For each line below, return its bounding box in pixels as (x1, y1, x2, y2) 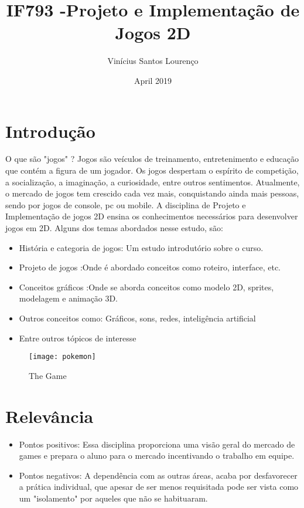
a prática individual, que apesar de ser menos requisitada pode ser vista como (19, 480, 299, 493)
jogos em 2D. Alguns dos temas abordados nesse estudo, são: (5, 222, 223, 233)
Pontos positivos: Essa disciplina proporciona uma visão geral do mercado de (19, 438, 295, 450)
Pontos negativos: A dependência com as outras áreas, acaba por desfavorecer (19, 469, 298, 481)
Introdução (5, 118, 95, 143)
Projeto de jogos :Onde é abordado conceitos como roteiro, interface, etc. (19, 261, 281, 273)
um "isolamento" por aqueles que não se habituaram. (19, 492, 208, 504)
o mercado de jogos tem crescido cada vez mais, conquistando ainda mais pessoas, (5, 187, 299, 199)
